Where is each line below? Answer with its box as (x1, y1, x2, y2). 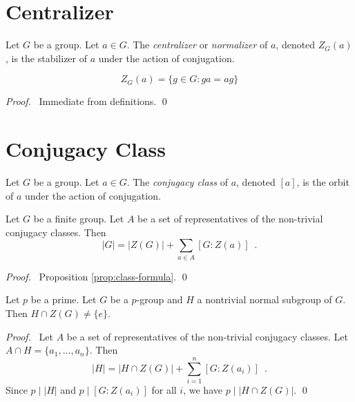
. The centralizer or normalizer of (126, 37, 268, 52)
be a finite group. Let (33, 211, 124, 226)
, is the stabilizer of (6, 50, 88, 65)
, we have (183, 382, 222, 396)
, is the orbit (296, 175, 349, 189)
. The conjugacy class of (126, 175, 228, 189)
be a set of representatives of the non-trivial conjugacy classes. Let (66, 329, 348, 343)
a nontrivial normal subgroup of (197, 292, 332, 307)
